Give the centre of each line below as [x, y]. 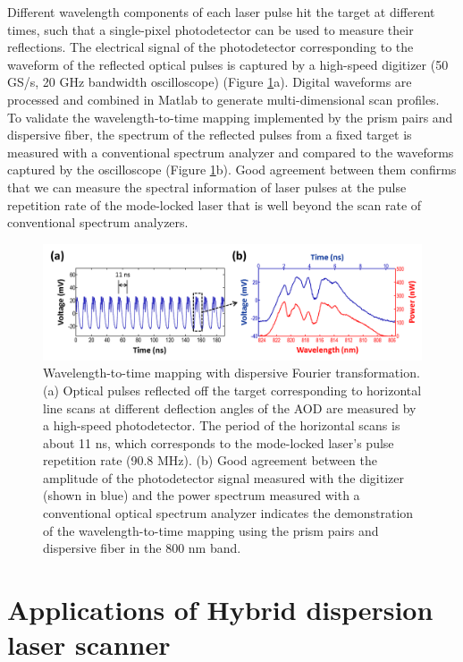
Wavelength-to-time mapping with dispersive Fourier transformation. [231, 373]
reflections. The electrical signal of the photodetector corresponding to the [210, 47]
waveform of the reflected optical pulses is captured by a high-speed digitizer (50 [228, 64]
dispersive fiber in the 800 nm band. [142, 548]
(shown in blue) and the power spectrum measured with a [202, 495]
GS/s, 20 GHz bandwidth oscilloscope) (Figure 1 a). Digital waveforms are [210, 82]
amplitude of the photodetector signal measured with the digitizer [223, 477]
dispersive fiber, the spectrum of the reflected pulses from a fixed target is [210, 135]
